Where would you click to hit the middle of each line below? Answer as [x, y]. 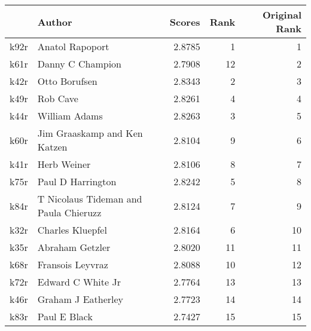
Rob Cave [58, 98]
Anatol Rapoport [73, 46]
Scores [185, 22]
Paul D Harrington [77, 181]
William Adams [70, 116]
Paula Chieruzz [69, 212]
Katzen [52, 147]
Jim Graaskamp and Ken [90, 133]
